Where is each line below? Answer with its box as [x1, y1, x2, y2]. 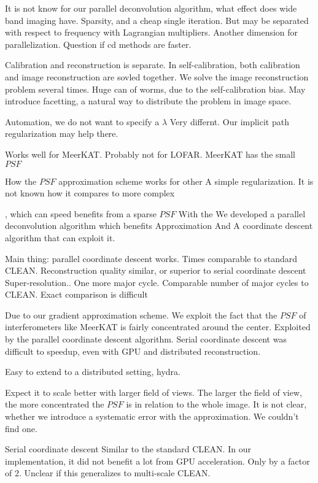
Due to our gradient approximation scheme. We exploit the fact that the [5, 308, 277, 321]
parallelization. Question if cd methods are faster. [5, 37, 192, 50]
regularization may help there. [5, 127, 118, 140]
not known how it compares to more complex [5, 187, 175, 199]
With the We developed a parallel [178, 207, 306, 220]
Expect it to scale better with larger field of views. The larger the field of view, [5, 385, 302, 398]
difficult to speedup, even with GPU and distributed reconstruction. [5, 344, 261, 357]
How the [5, 174, 37, 187]
